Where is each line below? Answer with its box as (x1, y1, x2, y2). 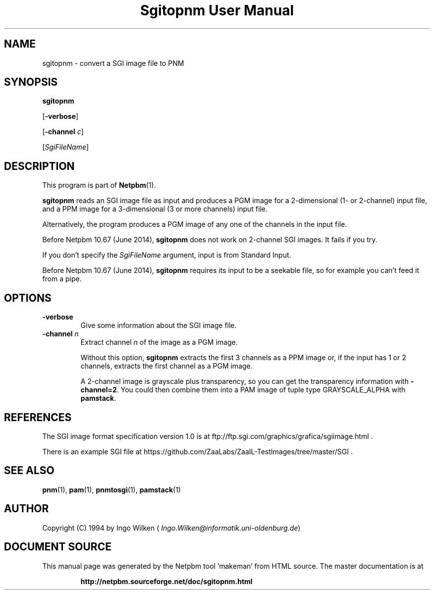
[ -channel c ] (42, 127, 84, 136)
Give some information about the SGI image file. (80, 321, 237, 330)
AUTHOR (4, 502, 49, 515)
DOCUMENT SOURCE (4, 540, 111, 553)
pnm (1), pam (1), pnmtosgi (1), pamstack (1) (42, 485, 181, 494)
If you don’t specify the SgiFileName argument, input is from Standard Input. (42, 251, 291, 260)
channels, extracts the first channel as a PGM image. (80, 362, 253, 371)
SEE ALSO (4, 464, 54, 477)
